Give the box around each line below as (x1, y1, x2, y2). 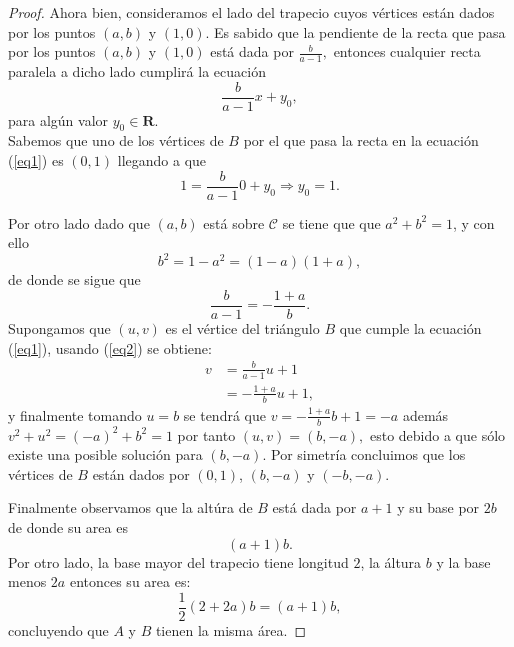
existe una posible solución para (8, 444, 203, 465)
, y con (452, 212, 495, 233)
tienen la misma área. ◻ (155, 619, 307, 640)
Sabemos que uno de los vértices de (8, 130, 224, 151)
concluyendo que (8, 619, 109, 640)
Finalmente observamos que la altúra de (8, 497, 253, 518)
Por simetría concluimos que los (270, 444, 466, 465)
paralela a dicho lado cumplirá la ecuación (8, 61, 266, 82)
